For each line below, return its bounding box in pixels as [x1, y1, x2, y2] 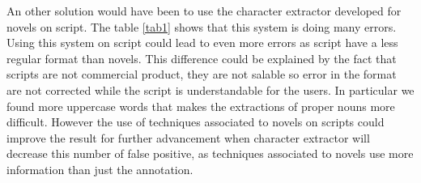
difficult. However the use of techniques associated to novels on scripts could [6, 113, 385, 130]
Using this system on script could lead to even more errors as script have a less [6, 34, 398, 51]
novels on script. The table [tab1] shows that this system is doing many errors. [6, 18, 397, 35]
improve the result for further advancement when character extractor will [6, 129, 370, 146]
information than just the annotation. [6, 160, 193, 177]
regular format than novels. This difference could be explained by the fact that [6, 49, 397, 66]
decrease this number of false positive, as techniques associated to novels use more [6, 145, 414, 162]
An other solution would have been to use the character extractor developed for [6, 2, 402, 19]
